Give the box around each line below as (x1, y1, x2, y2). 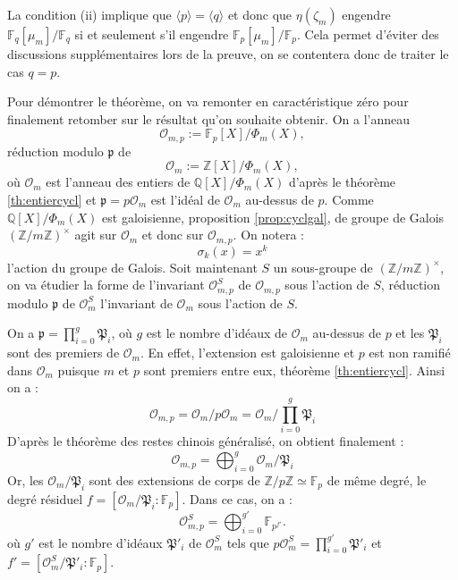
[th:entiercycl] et (7, 190, 97, 209)
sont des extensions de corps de (89, 470, 260, 489)
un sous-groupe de (273, 257, 373, 276)
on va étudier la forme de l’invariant (7, 275, 205, 294)
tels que (226, 533, 269, 551)
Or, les (7, 470, 44, 489)
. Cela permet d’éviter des (297, 25, 439, 43)
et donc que (227, 5, 293, 23)
